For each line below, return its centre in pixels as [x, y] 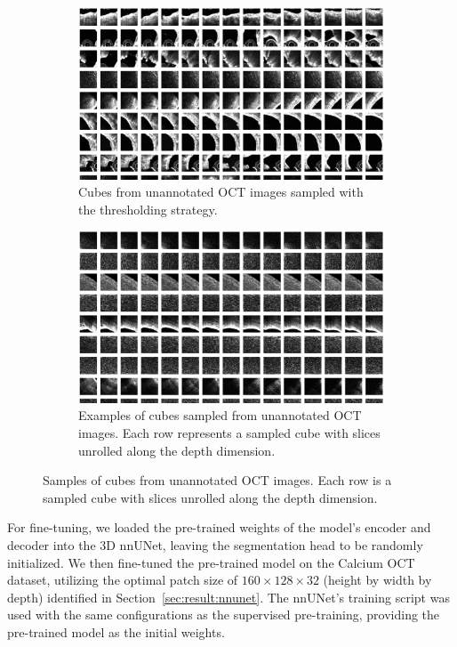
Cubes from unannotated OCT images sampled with [221, 192]
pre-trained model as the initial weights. [116, 631]
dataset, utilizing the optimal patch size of [123, 580]
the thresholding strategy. [148, 209]
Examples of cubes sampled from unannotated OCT [220, 415]
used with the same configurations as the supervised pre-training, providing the [224, 615]
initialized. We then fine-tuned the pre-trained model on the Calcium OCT [211, 562]
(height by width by [377, 580]
